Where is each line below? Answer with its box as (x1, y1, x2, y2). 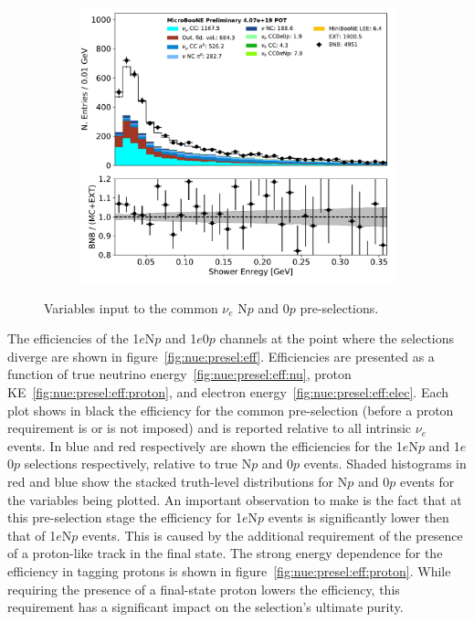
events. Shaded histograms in (303, 454, 467, 473)
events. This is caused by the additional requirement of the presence (82, 525, 463, 544)
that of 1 (7, 525, 57, 544)
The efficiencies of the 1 (7, 329, 140, 348)
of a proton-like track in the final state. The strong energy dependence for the (7, 543, 443, 563)
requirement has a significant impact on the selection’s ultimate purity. (7, 597, 404, 617)
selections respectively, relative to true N (24, 454, 252, 473)
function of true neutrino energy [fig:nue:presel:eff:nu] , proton (7, 364, 352, 384)
